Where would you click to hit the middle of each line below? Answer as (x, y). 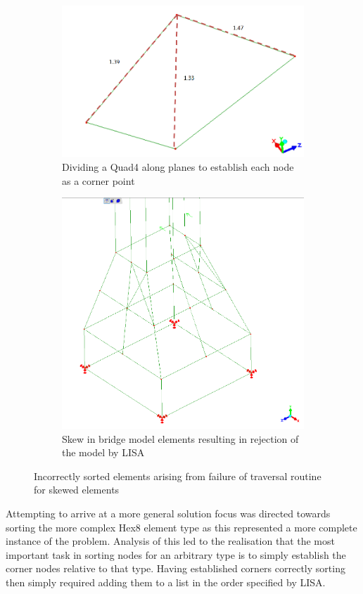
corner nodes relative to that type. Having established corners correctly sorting (176, 568)
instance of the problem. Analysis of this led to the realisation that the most (170, 541)
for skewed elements (77, 490)
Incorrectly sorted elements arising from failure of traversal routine (178, 476)
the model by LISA (103, 452)
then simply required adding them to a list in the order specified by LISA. (166, 582)
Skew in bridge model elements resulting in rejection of (180, 438)
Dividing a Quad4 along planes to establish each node (178, 166)
